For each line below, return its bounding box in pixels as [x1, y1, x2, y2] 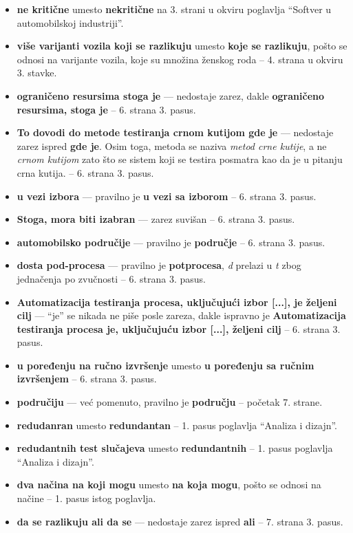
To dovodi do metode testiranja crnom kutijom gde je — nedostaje [17, 125, 334, 140]
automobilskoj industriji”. [17, 15, 124, 30]
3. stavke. [17, 65, 57, 80]
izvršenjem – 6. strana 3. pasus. [17, 371, 157, 386]
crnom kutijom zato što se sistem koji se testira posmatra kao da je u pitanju [17, 152, 343, 166]
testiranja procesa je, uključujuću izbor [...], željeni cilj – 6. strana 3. [17, 321, 341, 336]
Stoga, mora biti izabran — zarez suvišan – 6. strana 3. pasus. [17, 212, 295, 226]
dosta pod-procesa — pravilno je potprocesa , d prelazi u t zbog [17, 258, 301, 272]
